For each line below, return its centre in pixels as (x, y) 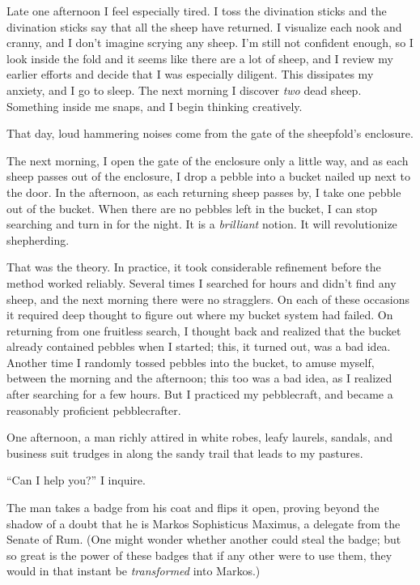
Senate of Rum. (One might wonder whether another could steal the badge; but (204, 539)
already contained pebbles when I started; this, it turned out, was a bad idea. (199, 346)
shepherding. (38, 239)
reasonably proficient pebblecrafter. (94, 410)
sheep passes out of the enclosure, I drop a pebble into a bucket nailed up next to (208, 176)
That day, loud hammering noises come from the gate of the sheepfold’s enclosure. (210, 133)
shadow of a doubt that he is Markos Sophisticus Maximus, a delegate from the (204, 523)
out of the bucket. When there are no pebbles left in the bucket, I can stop (192, 208)
